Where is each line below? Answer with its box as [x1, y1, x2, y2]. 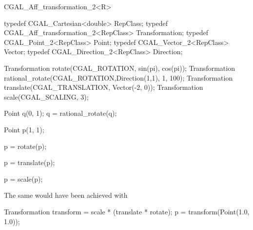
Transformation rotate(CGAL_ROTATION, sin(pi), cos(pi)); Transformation [4, 63, 235, 73]
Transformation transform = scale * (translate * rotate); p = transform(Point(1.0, [4, 206, 250, 216]
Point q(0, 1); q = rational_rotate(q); [4, 108, 117, 118]
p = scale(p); [4, 173, 43, 184]
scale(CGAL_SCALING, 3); [4, 91, 89, 102]
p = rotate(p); [4, 141, 47, 151]
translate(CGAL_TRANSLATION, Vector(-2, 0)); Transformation [4, 82, 203, 92]
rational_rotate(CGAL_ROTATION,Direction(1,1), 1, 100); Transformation [4, 72, 233, 83]
